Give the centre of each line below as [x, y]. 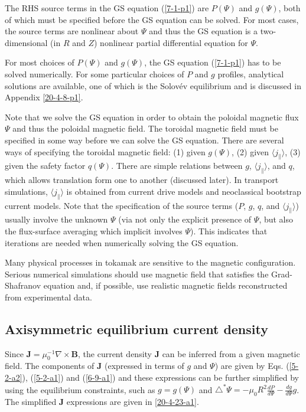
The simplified [31, 401]
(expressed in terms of [144, 366]
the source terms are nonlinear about [72, 31]
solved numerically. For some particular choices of [95, 73]
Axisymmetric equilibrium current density [136, 328]
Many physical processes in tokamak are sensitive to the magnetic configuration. [150, 262]
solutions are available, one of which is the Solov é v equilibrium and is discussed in [153, 85]
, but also [276, 219]
